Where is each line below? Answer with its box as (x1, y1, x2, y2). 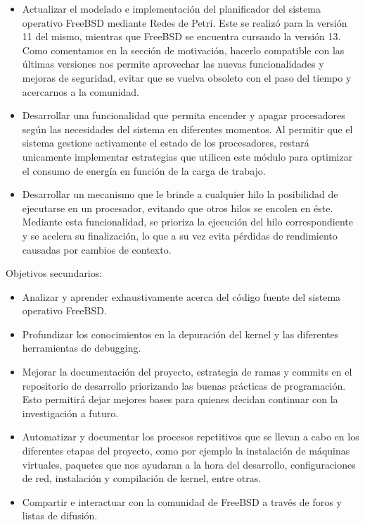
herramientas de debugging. (22, 340, 141, 355)
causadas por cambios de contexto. (22, 242, 172, 257)
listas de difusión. (22, 508, 98, 523)
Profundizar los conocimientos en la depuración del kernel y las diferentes (22, 326, 339, 341)
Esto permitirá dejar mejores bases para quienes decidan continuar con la (22, 392, 338, 407)
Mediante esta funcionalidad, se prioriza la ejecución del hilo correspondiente (22, 214, 353, 229)
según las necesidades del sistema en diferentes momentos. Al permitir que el (22, 121, 353, 136)
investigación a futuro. (22, 405, 119, 420)
